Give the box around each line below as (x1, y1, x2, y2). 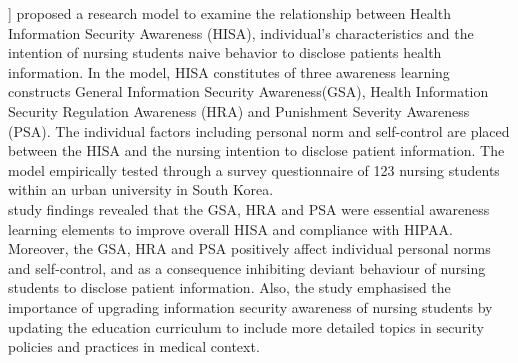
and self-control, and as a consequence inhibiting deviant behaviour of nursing (8, 257, 486, 278)
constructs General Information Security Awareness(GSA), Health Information (8, 81, 489, 102)
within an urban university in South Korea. (8, 179, 274, 200)
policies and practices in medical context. (8, 336, 260, 357)
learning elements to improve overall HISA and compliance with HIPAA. (8, 218, 453, 239)
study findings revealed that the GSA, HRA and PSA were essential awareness (8, 198, 490, 219)
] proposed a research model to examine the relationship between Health (8, 3, 451, 23)
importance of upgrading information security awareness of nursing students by (8, 296, 493, 317)
